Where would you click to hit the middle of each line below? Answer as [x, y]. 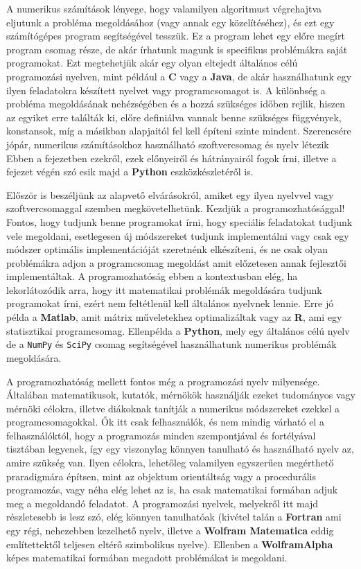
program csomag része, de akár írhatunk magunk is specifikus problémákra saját [177, 49]
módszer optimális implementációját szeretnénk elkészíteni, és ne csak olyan [167, 249]
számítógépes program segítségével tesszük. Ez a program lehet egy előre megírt [176, 36]
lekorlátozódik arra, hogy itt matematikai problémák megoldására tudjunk [164, 289]
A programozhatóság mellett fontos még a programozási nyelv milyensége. [163, 381]
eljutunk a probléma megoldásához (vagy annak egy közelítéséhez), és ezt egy [170, 22]
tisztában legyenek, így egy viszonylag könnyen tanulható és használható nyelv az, [180, 449]
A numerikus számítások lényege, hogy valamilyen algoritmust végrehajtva [164, 8]
